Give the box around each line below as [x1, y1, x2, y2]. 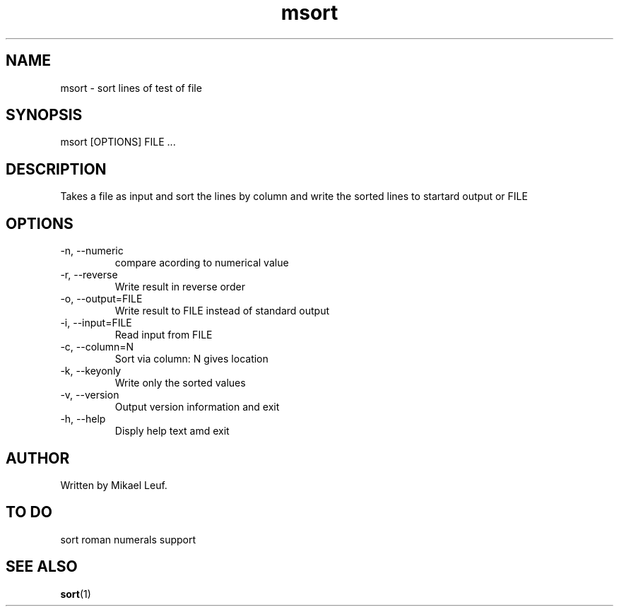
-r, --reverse [60, 269, 118, 281]
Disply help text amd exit [114, 425, 230, 437]
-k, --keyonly [60, 365, 122, 377]
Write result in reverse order [114, 281, 245, 293]
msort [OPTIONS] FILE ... [60, 136, 176, 148]
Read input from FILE [114, 329, 213, 341]
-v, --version [60, 389, 119, 401]
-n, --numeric [60, 245, 124, 257]
